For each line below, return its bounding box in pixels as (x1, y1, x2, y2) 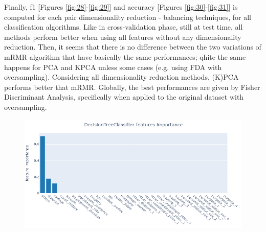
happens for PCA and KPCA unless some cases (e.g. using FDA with (4, 61, 222, 72)
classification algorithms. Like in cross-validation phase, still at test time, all (4, 21, 243, 32)
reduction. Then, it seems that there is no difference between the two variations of (4, 41, 261, 52)
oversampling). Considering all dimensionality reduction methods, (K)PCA (4, 72, 239, 82)
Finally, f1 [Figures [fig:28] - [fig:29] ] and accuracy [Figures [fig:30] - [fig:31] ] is (4, 2, 238, 12)
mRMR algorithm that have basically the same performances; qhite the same (4, 51, 246, 62)
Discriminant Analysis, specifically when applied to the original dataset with (4, 91, 244, 102)
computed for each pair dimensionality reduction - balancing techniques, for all (4, 11, 251, 22)
